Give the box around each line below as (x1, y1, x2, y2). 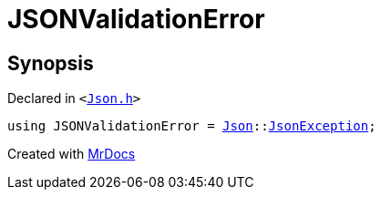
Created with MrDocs (7, 146, 136, 162)
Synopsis (7, 51, 94, 75)
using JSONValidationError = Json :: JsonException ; (7, 119, 376, 134)
